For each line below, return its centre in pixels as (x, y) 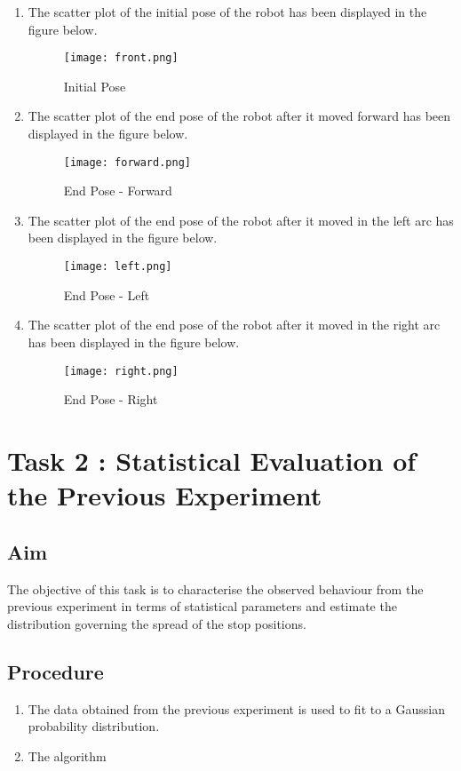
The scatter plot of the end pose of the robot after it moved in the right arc (234, 325)
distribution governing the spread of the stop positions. (157, 623)
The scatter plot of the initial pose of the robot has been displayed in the (227, 12)
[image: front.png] (121, 58)
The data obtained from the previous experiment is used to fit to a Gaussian (237, 708)
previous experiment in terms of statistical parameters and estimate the (202, 606)
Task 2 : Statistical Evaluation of (212, 460)
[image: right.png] (121, 371)
